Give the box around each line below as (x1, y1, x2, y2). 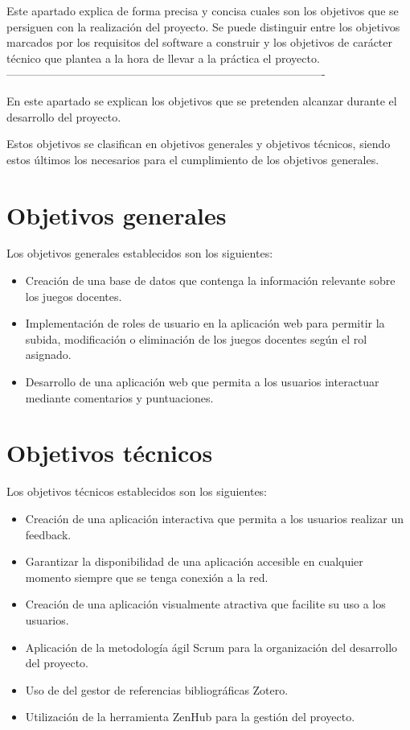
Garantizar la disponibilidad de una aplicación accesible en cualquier (25, 553, 363, 570)
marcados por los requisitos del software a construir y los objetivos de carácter (6, 34, 393, 51)
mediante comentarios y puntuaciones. (25, 389, 214, 406)
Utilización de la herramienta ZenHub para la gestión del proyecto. (25, 708, 355, 725)
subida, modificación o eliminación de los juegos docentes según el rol (25, 330, 367, 347)
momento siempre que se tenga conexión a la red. (25, 568, 269, 585)
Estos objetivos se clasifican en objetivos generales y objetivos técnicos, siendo (6, 135, 391, 152)
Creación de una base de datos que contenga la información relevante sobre (25, 272, 396, 289)
